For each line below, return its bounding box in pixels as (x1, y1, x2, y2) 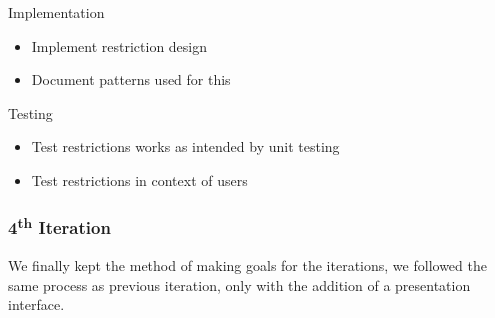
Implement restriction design (31, 35, 208, 56)
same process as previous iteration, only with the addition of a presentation (8, 274, 471, 295)
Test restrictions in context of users (31, 169, 248, 190)
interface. (8, 294, 65, 315)
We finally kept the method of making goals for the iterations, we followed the (8, 255, 487, 276)
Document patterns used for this (31, 69, 231, 90)
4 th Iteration (8, 213, 111, 240)
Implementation (8, 2, 105, 22)
